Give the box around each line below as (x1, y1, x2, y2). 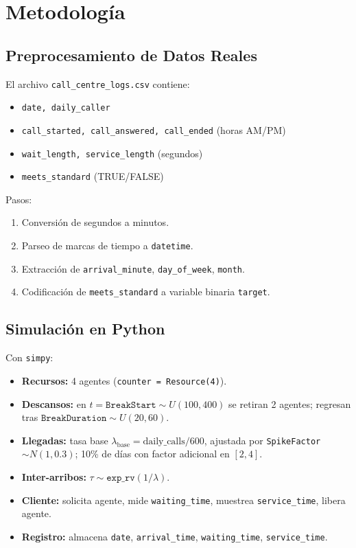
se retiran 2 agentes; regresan (228, 396, 351, 411)
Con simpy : (5, 350, 54, 365)
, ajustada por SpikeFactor (204, 433, 321, 447)
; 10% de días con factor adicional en (75, 446, 230, 461)
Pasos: (5, 192, 32, 206)
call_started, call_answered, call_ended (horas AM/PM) (21, 122, 286, 137)
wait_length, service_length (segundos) (21, 146, 203, 160)
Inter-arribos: (21, 469, 86, 483)
